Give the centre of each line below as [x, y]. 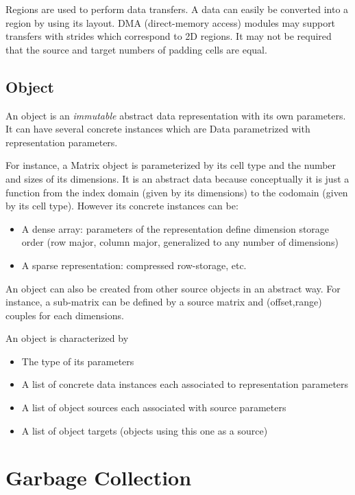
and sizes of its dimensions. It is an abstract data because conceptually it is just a [177, 178]
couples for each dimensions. [65, 315]
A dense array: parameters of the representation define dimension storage [175, 228]
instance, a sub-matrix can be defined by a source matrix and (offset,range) [164, 302]
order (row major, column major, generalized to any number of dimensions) [180, 242]
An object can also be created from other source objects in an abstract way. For [173, 288]
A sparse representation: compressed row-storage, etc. [134, 265]
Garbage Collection [99, 477]
